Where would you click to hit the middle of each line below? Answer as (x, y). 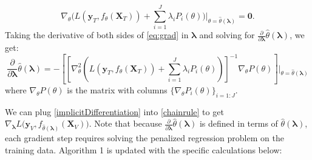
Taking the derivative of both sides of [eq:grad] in (97, 35)
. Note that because (125, 123)
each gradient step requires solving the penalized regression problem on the (144, 138)
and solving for (227, 35)
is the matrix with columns (117, 90)
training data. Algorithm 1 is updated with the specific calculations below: (144, 149)
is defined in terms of (239, 123)
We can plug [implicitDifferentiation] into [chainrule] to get (114, 111)
